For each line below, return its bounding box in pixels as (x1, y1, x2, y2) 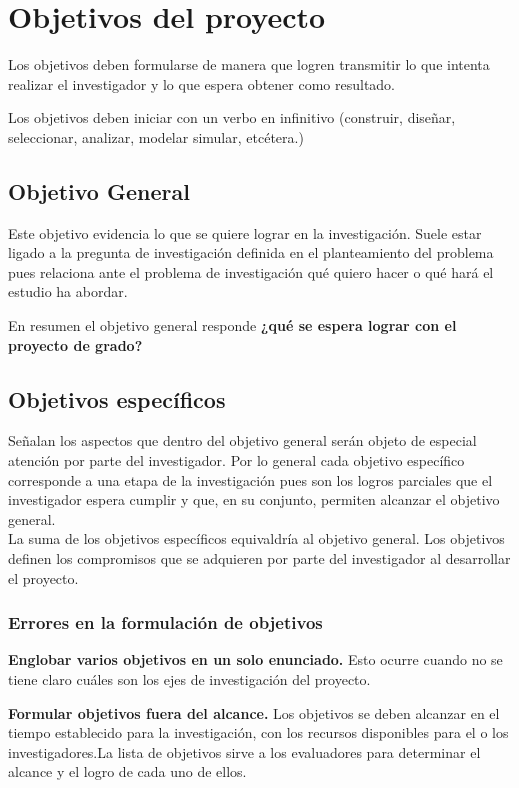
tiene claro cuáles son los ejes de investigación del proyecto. (8, 669, 371, 690)
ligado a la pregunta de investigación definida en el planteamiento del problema (8, 242, 494, 263)
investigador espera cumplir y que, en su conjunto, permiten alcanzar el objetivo (8, 489, 500, 510)
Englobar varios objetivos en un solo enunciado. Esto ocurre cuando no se (8, 649, 503, 670)
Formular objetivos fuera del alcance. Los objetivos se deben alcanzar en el (8, 702, 500, 723)
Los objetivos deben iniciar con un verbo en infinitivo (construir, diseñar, (8, 107, 456, 128)
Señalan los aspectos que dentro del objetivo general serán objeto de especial (8, 430, 477, 451)
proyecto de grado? (8, 334, 143, 355)
